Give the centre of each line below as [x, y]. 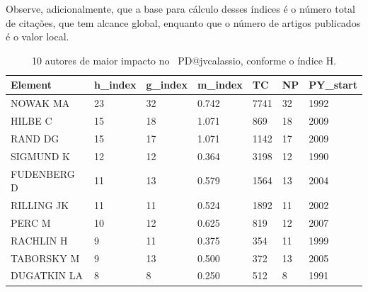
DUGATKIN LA [47, 275]
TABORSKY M [45, 258]
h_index [115, 85]
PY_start [333, 85]
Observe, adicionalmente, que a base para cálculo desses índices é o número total [181, 9]
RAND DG [35, 138]
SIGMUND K [40, 156]
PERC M [31, 222]
